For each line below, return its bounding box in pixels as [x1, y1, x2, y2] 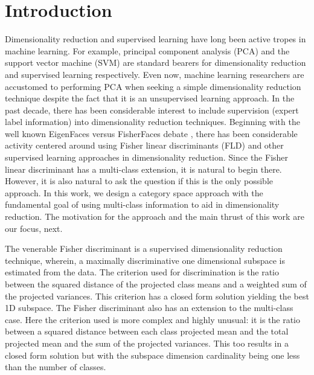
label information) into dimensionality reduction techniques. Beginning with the [5, 115, 300, 128]
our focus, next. [5, 222, 63, 234]
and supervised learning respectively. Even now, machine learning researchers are [5, 68, 304, 80]
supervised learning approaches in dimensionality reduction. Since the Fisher [5, 151, 289, 164]
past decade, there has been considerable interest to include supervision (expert [5, 103, 299, 116]
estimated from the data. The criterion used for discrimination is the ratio [5, 266, 279, 278]
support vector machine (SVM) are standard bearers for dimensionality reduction [5, 56, 306, 69]
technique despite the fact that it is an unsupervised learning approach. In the [5, 92, 295, 104]
